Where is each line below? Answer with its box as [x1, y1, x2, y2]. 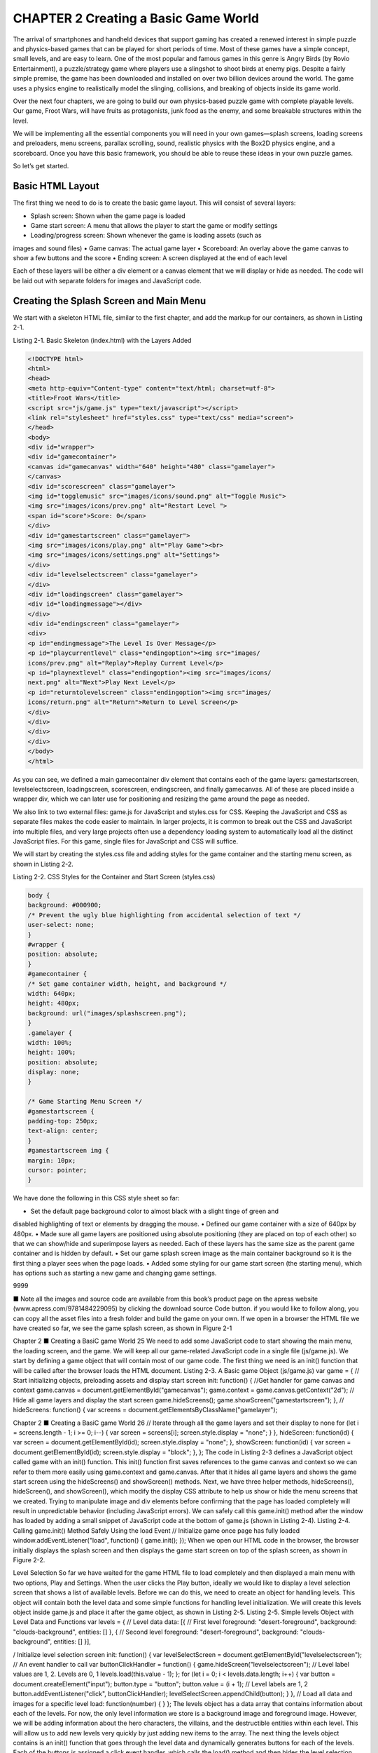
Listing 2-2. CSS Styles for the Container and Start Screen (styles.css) [13, 873, 216, 881]
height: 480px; [27, 999, 80, 1008]
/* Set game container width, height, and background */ [27, 980, 227, 988]
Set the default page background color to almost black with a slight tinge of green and [30, 1207, 279, 1215]
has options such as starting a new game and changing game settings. [13, 1269, 217, 1278]
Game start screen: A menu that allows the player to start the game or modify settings [30, 221, 278, 229]
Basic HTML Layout [13, 180, 99, 192]
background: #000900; [27, 901, 102, 909]
